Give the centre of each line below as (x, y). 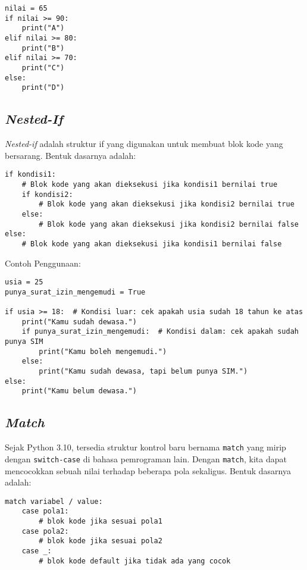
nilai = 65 (26, 8)
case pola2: (45, 531)
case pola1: (45, 511)
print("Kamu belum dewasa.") (79, 391)
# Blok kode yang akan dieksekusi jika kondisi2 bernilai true (167, 204)
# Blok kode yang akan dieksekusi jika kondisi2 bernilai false (169, 224)
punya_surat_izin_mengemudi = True (75, 292)
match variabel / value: (54, 501)
